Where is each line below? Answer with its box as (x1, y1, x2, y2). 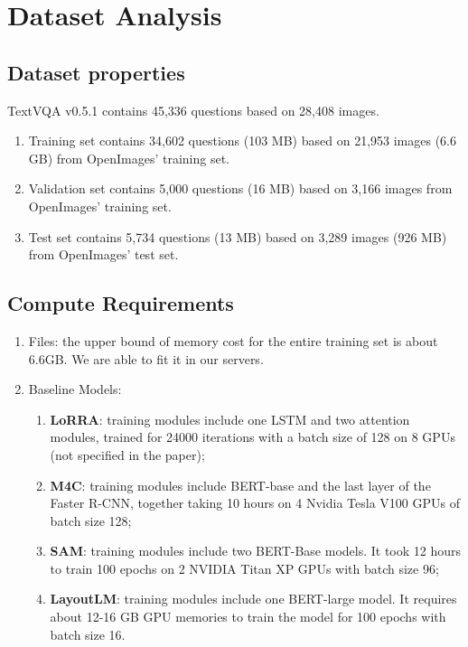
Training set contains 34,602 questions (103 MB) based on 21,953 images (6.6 (28, 131, 456, 150)
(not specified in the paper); (50, 445, 205, 464)
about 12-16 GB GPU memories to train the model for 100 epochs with (50, 607, 446, 626)
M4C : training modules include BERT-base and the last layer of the (50, 475, 431, 494)
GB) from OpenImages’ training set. (28, 148, 229, 167)
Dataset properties (7, 58, 185, 86)
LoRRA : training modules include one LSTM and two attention (50, 409, 410, 428)
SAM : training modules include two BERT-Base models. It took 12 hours (50, 541, 462, 560)
